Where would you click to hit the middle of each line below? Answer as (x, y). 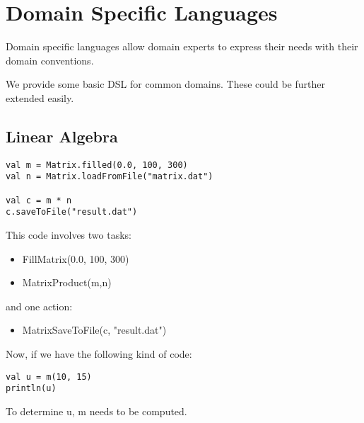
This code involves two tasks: (69, 234)
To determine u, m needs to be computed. (96, 411)
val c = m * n (39, 200)
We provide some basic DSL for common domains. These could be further (165, 84)
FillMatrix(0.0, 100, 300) (76, 258)
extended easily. (40, 97)
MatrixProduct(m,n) (67, 282)
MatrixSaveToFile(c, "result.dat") (94, 330)
